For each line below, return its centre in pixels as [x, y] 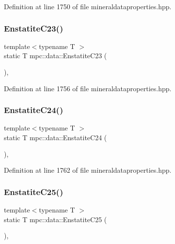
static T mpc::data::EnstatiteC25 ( [56, 219]
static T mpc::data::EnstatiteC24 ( [56, 137]
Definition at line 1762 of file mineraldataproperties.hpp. [88, 170]
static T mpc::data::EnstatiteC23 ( [56, 56]
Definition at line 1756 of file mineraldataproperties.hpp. [88, 88]
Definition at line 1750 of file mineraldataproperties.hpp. [88, 6]
